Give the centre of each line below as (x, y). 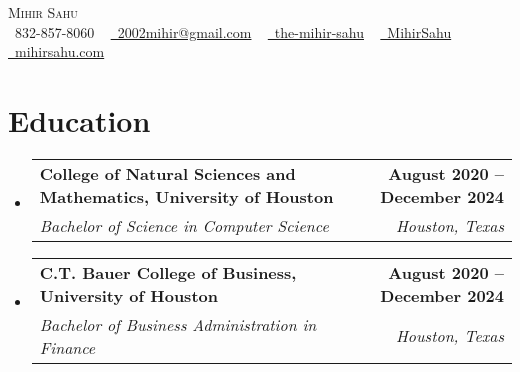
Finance (67, 347)
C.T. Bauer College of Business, (168, 272)
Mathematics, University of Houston (186, 196)
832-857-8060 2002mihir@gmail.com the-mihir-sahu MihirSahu (233, 31)
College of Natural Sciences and (167, 173)
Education (79, 119)
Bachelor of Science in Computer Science (184, 225)
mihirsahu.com (59, 51)
